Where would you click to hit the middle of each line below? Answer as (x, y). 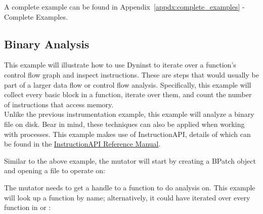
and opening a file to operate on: (55, 170)
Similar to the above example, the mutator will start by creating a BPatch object (130, 160)
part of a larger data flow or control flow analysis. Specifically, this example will (128, 84)
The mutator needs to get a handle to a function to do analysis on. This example (130, 187)
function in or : (28, 207)
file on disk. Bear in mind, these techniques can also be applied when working (124, 124)
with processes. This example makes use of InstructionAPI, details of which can (127, 134)
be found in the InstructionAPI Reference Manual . (82, 144)
